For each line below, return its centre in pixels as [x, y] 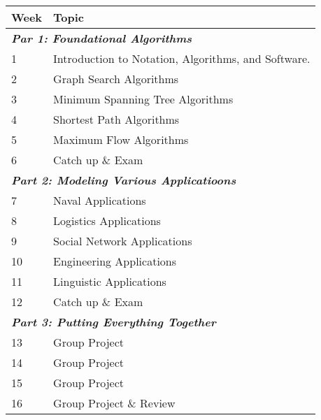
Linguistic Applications [110, 281]
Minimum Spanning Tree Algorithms [143, 99]
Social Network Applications [123, 241]
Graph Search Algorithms [116, 79]
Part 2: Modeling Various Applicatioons [124, 180]
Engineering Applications [115, 261]
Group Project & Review [114, 403]
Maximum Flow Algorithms [121, 139]
